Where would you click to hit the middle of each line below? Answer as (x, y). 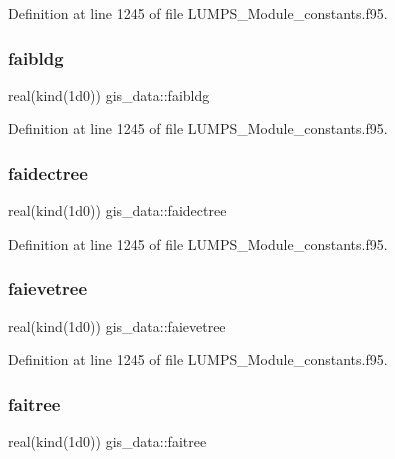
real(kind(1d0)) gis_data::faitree (107, 441)
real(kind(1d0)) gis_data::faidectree (117, 210)
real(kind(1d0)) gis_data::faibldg (109, 94)
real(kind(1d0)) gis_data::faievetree (117, 325)
